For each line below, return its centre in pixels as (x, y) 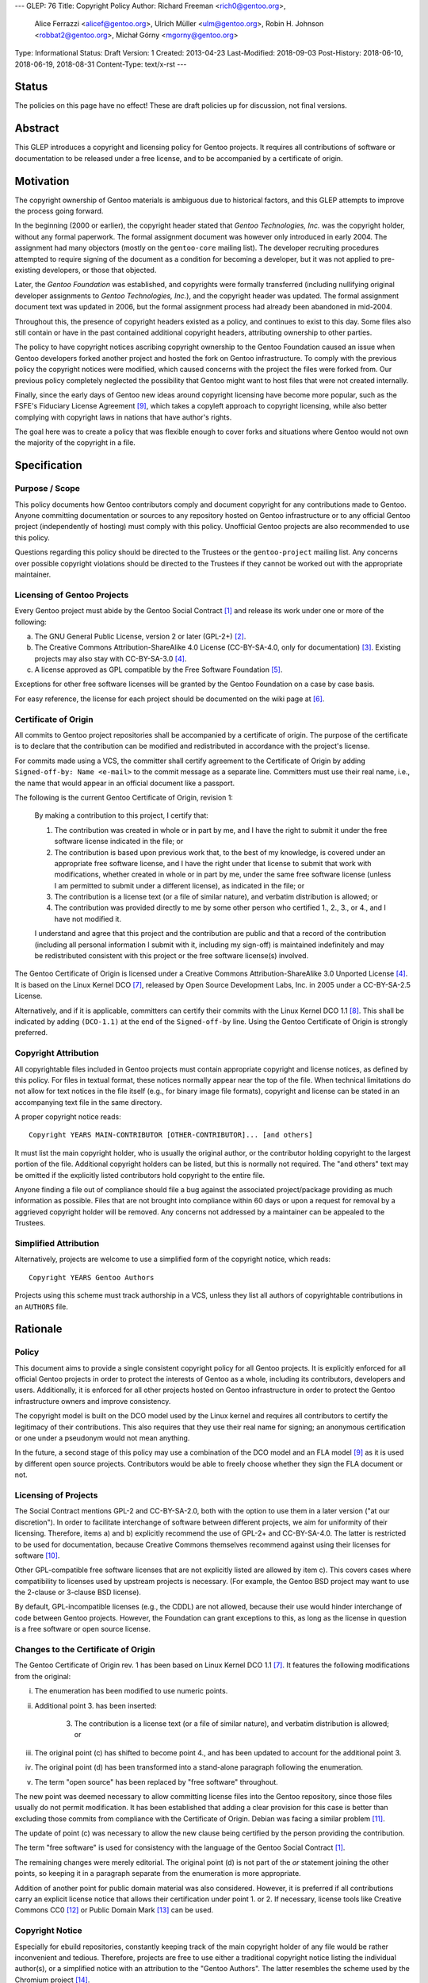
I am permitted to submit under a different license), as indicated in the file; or (180, 885)
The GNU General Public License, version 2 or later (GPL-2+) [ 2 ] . (140, 636)
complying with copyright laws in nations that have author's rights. (123, 417)
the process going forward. (59, 211)
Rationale (38, 1329)
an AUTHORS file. (42, 1306)
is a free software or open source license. (82, 1629)
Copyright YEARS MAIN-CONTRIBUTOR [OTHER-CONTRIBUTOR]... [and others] (171, 1135)
